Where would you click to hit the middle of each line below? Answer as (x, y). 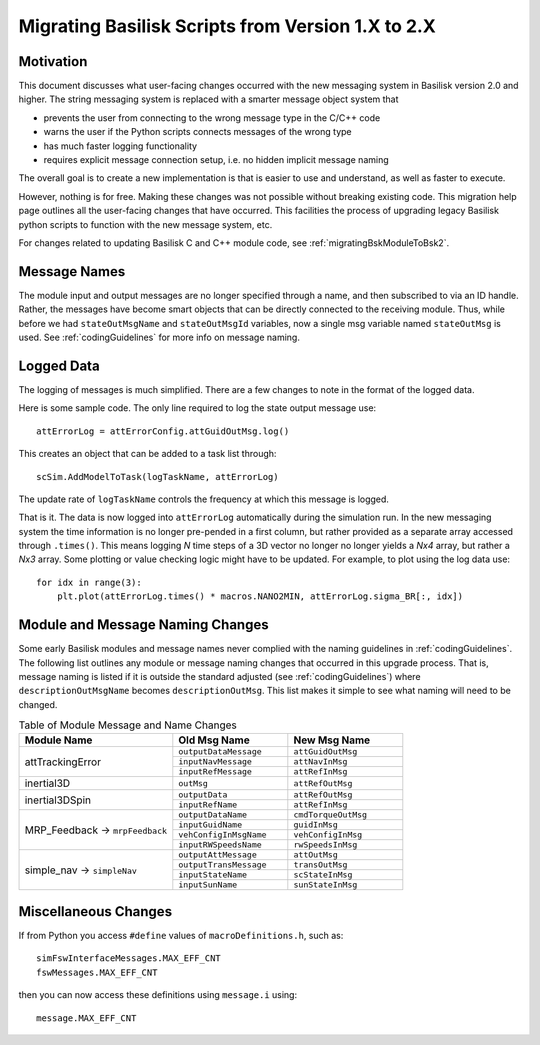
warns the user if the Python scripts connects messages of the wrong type (197, 132)
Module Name (58, 740)
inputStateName (213, 875)
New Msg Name (332, 740)
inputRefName (208, 805)
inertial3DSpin (58, 800)
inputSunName (208, 885)
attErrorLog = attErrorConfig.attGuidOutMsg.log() (163, 431)
